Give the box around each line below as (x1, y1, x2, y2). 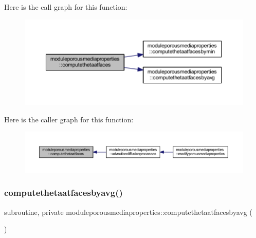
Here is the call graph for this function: (4, 2, 127, 12)
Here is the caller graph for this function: (4, 114, 134, 124)
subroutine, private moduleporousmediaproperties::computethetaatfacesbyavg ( (4, 206, 252, 217)
